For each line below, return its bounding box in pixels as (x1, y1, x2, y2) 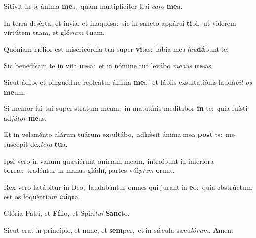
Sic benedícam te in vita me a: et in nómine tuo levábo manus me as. (4, 60, 213, 70)
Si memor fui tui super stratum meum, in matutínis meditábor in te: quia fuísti (4, 103, 248, 113)
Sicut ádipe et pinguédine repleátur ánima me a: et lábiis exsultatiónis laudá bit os (4, 76, 252, 87)
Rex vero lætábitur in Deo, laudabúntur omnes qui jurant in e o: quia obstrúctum (4, 181, 252, 192)
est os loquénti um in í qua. (4, 191, 80, 202)
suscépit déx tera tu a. (4, 138, 68, 149)
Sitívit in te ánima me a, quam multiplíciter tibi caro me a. (4, 1, 183, 11)
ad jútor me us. (4, 112, 47, 123)
